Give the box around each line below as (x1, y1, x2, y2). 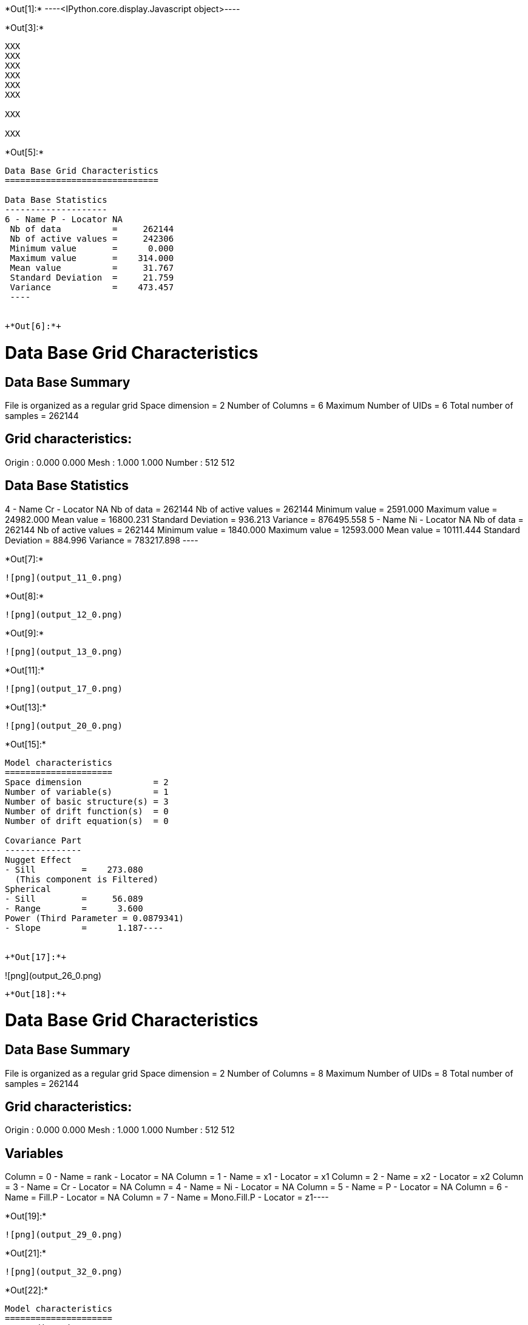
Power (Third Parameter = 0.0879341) (5, 913, 184, 923)
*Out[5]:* (5, 147, 44, 157)
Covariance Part (5, 835, 82, 845)
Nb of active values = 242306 (10, 234, 174, 244)
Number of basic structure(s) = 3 (5, 796, 169, 806)
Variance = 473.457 (10, 282, 174, 292)
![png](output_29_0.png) (5, 1230, 123, 1240)
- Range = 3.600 (5, 903, 143, 913)
